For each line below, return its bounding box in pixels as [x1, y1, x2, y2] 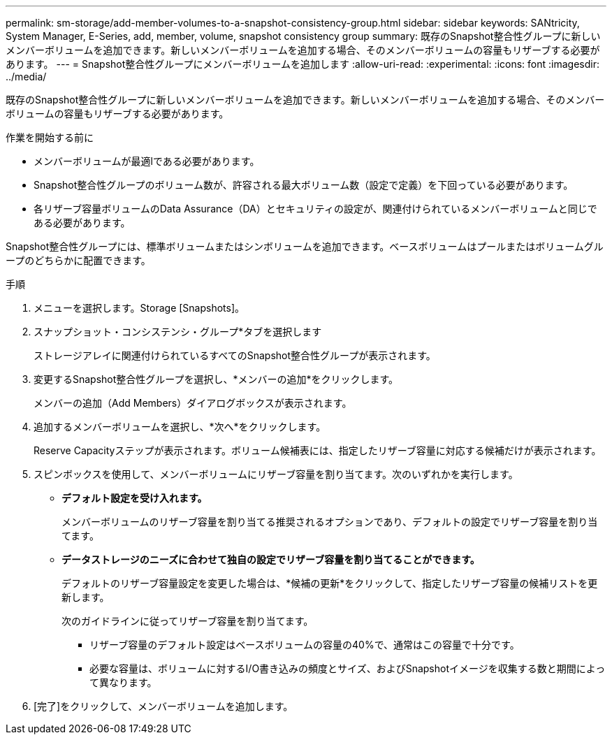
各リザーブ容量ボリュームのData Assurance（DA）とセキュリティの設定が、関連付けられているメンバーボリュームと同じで [34, 203, 597, 215]
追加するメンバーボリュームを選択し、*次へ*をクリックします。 [34, 421, 326, 433]
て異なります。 [89, 676, 157, 688]
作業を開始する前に [6, 131, 94, 143]
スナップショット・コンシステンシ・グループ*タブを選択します [34, 326, 322, 338]
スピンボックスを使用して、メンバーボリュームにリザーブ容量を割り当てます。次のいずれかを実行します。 [34, 468, 518, 480]
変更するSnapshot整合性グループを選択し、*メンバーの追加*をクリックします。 [34, 373, 399, 385]
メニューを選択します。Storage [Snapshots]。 [34, 302, 245, 314]
